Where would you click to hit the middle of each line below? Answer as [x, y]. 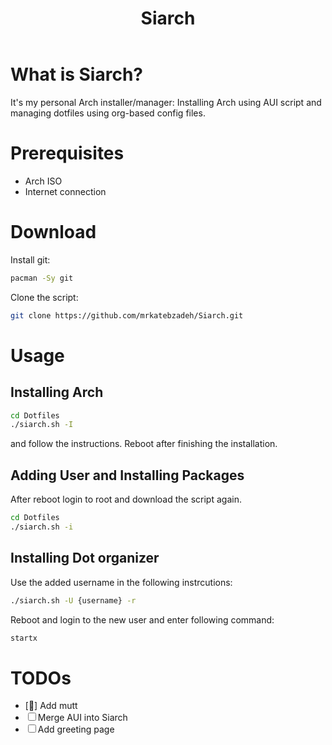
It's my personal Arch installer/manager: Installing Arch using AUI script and [166, 102]
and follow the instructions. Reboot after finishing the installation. [144, 444]
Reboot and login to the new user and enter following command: [142, 619]
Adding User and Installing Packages [127, 475]
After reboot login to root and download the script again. [126, 499]
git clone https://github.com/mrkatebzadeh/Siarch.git [127, 315]
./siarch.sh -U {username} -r [73, 600]
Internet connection [65, 191]
